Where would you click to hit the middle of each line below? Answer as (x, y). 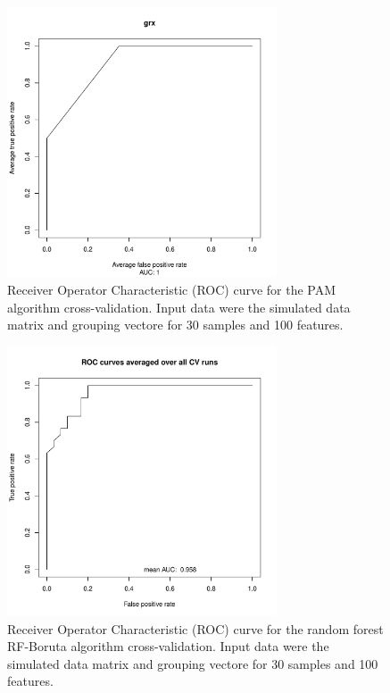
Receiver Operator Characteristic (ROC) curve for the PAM (172, 289)
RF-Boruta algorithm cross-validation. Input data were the (168, 646)
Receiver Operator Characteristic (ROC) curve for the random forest (195, 628)
